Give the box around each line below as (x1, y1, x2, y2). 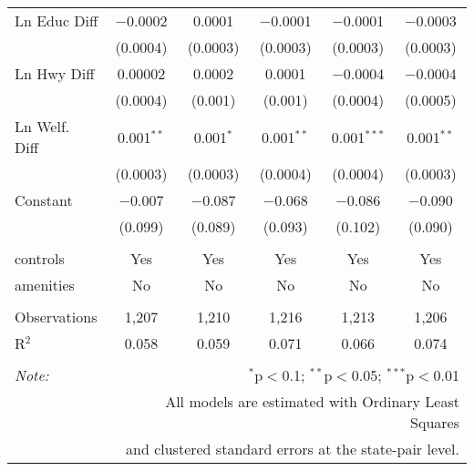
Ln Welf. (15, 116, 70, 137)
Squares (410, 412, 459, 433)
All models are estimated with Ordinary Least (165, 391, 459, 412)
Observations (15, 306, 98, 327)
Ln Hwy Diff (15, 63, 95, 84)
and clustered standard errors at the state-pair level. (126, 438, 459, 459)
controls (15, 248, 65, 269)
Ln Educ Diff (15, 10, 98, 31)
